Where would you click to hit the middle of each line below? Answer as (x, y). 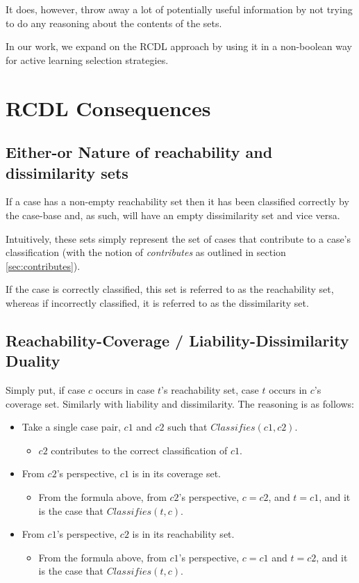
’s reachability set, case (210, 390)
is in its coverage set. (176, 473)
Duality (33, 361)
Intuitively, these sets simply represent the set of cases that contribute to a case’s (178, 238)
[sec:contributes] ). (43, 265)
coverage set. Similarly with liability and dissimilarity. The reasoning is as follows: (180, 403)
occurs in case (125, 390)
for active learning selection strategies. (87, 59)
